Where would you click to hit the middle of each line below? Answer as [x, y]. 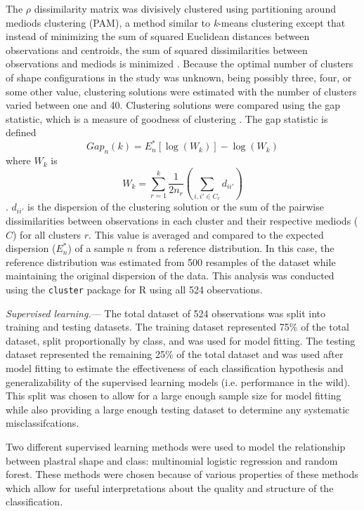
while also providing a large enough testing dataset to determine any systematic [178, 409]
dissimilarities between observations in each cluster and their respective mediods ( [182, 220]
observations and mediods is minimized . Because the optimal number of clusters [180, 64]
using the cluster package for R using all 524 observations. [134, 289]
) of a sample [96, 248]
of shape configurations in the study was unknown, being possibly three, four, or [179, 77]
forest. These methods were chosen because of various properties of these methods [182, 474]
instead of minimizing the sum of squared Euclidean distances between [158, 36]
